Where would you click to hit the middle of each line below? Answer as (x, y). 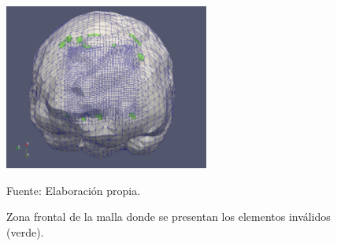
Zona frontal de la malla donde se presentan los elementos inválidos (168, 217)
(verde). (25, 231)
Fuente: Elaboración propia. (74, 190)
